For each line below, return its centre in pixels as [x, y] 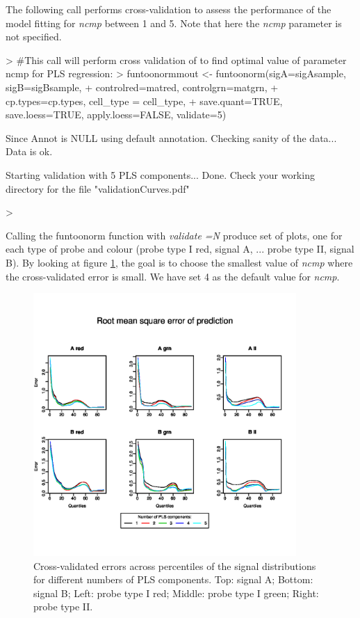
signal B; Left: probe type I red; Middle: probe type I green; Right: [176, 593]
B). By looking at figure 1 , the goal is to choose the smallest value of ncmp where [179, 262]
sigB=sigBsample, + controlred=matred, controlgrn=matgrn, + [142, 87]
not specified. [34, 37]
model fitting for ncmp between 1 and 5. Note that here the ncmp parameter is [174, 23]
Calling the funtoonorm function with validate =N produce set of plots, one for [174, 235]
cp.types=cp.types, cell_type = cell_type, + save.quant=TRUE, [144, 101]
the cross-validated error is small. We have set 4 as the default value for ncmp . [173, 276]
